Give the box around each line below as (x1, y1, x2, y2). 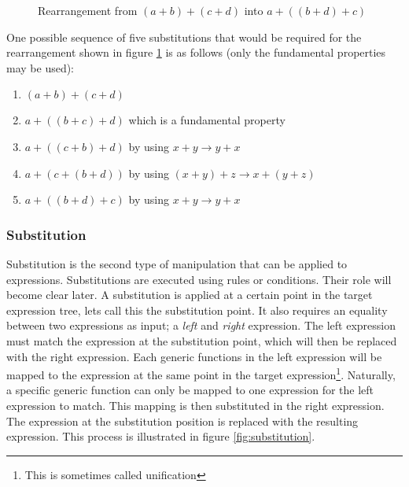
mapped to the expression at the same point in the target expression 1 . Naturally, (6, 364, 396, 382)
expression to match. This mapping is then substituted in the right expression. (6, 397, 385, 413)
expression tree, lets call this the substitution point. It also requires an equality (6, 301, 388, 318)
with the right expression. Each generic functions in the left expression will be (6, 348, 382, 364)
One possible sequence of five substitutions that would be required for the (6, 28, 362, 45)
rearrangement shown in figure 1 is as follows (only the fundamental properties (6, 44, 386, 61)
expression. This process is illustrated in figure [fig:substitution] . (6, 428, 315, 445)
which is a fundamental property (128, 112, 286, 128)
